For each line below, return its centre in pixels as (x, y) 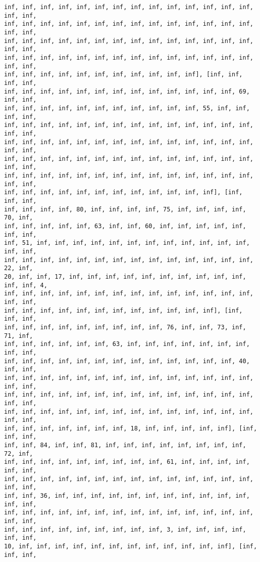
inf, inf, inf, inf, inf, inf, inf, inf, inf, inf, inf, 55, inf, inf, (127, 108)
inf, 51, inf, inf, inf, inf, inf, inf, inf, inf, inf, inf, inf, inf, (127, 243)
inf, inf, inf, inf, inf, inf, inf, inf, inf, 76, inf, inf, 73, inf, (125, 327)
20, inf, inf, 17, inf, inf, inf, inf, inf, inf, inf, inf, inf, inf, (125, 277)
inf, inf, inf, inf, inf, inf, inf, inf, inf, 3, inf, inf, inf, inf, (125, 529)
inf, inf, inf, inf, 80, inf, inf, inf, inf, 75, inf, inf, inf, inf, (125, 209)
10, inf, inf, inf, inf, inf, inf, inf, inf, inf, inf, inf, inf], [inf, (131, 546)
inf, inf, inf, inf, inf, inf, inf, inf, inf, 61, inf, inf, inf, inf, (127, 462)
